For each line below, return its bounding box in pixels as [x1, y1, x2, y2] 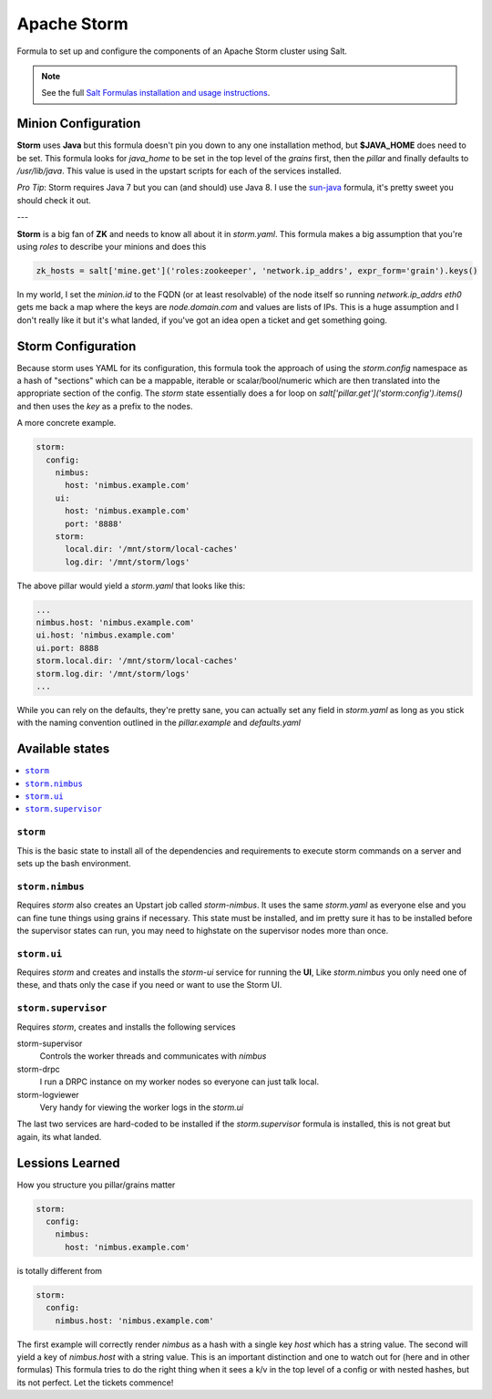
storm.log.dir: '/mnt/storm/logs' [36, 668, 190, 679]
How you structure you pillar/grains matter [16, 1179, 176, 1190]
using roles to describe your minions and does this [16, 241, 207, 252]
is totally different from [16, 1265, 103, 1276]
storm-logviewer [16, 1089, 79, 1100]
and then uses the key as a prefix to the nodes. [16, 400, 193, 411]
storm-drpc [16, 1063, 61, 1074]
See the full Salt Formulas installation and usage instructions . [41, 88, 271, 98]
